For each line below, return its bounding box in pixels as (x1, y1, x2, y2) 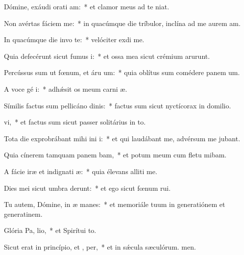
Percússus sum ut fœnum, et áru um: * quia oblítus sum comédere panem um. (4, 67, 240, 77)
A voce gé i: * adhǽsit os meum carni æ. (4, 83, 127, 94)
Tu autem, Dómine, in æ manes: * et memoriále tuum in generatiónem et (4, 199, 225, 209)
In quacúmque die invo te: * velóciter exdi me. (4, 34, 145, 45)
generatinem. (4, 208, 43, 219)
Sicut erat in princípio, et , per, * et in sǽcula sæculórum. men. (4, 241, 196, 252)
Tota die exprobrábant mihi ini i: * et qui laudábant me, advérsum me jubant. (4, 133, 241, 143)
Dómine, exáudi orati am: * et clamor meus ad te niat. (4, 1, 170, 11)
